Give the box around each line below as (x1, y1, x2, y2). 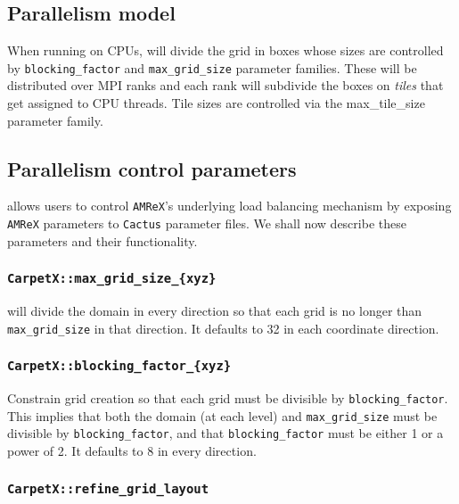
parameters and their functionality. (7, 231, 198, 250)
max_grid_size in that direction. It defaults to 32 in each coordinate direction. (7, 318, 439, 337)
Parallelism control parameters (7, 154, 297, 182)
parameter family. (7, 111, 103, 129)
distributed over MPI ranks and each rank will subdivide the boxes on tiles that (7, 76, 444, 95)
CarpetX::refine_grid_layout (7, 481, 209, 496)
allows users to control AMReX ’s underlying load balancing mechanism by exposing (7, 196, 452, 215)
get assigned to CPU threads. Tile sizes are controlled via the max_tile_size (7, 94, 425, 112)
